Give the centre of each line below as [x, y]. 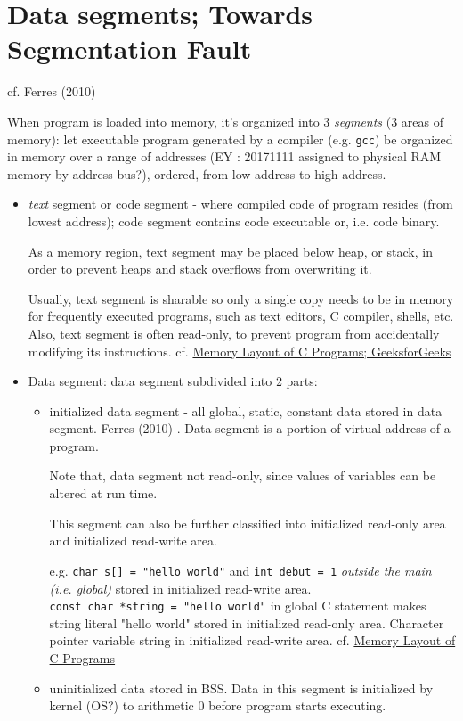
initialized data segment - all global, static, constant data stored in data [246, 410]
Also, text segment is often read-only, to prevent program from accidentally [234, 333]
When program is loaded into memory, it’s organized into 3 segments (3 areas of [226, 121]
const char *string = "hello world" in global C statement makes [238, 606]
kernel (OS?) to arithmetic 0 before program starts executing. [218, 705]
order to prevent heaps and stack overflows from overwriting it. [200, 269]
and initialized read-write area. [133, 541]
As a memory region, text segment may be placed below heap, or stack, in [230, 251]
